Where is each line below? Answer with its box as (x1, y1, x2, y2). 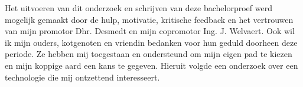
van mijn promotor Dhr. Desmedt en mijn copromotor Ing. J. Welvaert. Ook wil (5, 25, 295, 37)
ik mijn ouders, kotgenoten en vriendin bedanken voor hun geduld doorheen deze (5, 36, 298, 48)
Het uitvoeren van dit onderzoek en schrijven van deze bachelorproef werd (5, 2, 272, 14)
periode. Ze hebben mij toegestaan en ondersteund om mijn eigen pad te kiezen (5, 48, 292, 60)
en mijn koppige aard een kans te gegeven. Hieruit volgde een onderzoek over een (5, 59, 298, 71)
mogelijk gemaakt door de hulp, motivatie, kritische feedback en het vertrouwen (5, 13, 294, 25)
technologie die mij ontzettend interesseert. (5, 71, 160, 83)
